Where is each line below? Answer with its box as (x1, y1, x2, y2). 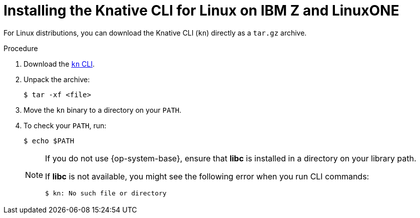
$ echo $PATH (24, 136, 75, 145)
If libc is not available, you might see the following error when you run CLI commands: (45, 171, 369, 181)
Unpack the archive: (24, 75, 90, 84)
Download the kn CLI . (24, 59, 95, 68)
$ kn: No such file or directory (45, 189, 167, 197)
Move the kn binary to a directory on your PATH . (24, 105, 182, 114)
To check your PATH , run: (24, 121, 107, 130)
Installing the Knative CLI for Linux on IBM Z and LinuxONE (4, 2, 399, 19)
